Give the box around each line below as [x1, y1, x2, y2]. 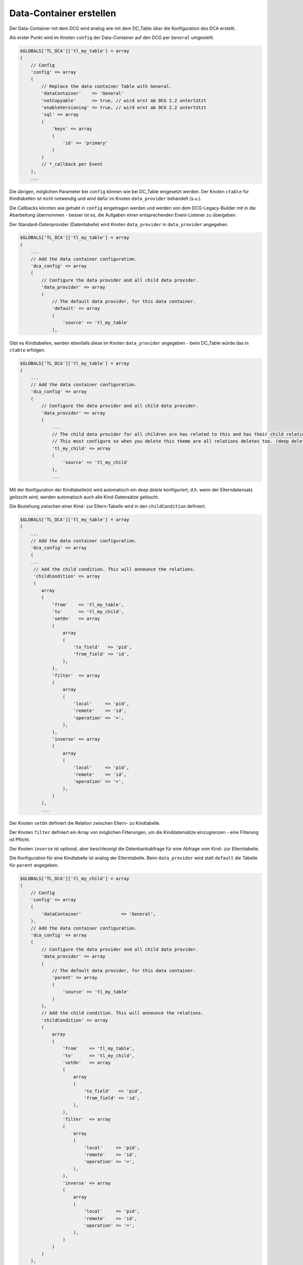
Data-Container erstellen [9, 8, 116, 19]
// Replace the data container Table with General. [41, 83, 172, 89]
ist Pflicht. [9, 836, 30, 842]
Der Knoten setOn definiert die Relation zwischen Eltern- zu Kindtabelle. [9, 820, 161, 826]
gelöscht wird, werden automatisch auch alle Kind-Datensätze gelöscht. [9, 494, 159, 500]
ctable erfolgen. [9, 347, 45, 353]
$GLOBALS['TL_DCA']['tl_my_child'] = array [20, 875, 130, 881]
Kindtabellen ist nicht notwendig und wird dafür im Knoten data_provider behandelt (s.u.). [9, 195, 202, 202]
